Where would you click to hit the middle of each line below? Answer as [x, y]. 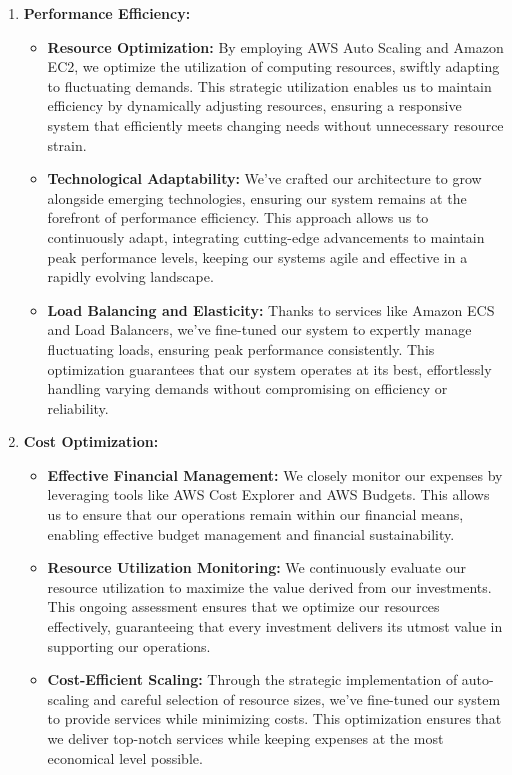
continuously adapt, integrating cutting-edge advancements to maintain [266, 236]
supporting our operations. [129, 645]
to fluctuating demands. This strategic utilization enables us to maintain [269, 85]
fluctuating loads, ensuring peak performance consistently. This [241, 348]
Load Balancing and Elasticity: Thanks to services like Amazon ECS [271, 309]
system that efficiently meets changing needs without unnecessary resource [275, 124]
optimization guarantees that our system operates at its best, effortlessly [269, 368]
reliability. [78, 407]
